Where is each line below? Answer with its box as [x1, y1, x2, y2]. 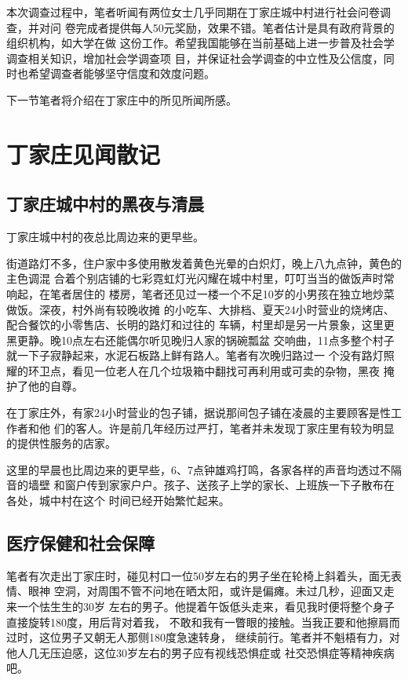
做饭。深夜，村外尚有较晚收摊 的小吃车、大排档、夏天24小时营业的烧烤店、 [6, 301, 395, 317]
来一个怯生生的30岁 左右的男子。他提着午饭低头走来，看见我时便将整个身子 [6, 598, 395, 615]
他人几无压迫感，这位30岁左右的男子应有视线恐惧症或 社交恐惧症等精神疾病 [6, 644, 395, 660]
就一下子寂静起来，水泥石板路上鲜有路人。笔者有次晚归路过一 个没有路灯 [6, 347, 384, 364]
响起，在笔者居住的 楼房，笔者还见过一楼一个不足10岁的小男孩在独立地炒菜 [6, 285, 395, 302]
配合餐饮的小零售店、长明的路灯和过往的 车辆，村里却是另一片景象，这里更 [6, 316, 395, 333]
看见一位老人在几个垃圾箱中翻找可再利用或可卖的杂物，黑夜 [71, 362, 380, 378]
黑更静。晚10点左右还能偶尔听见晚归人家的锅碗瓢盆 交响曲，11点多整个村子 [6, 331, 395, 348]
